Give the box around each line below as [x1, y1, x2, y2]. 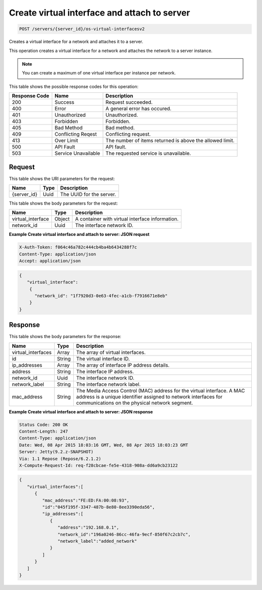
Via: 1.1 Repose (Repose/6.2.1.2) [19, 456, 101, 462]
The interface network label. [76, 381, 141, 388]
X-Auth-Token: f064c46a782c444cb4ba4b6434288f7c [19, 245, 137, 250]
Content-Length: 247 [19, 429, 68, 434]
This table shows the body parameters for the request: [9, 200, 118, 206]
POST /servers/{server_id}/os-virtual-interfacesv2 [19, 26, 145, 32]
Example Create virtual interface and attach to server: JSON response [9, 409, 153, 414]
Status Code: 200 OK [19, 422, 68, 428]
